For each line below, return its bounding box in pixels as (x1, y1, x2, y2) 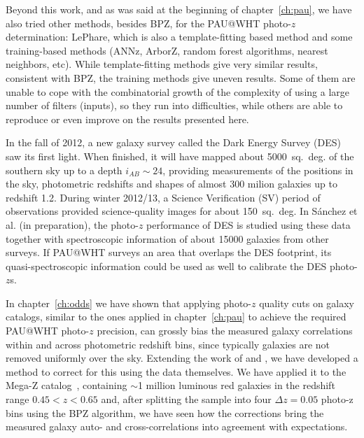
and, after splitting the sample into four (101, 392, 272, 407)
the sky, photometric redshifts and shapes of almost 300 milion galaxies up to (6, 176, 337, 191)
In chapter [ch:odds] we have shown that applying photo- (6, 295, 252, 310)
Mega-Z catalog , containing (6, 378, 127, 393)
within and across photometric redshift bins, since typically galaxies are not (6, 337, 330, 351)
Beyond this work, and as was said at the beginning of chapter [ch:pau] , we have (6, 2, 352, 16)
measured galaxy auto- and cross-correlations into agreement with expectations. (6, 419, 348, 434)
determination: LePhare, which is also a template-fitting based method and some (6, 29, 353, 44)
